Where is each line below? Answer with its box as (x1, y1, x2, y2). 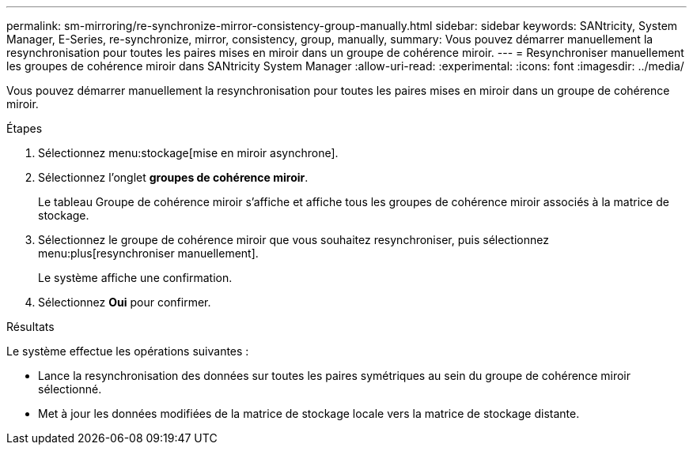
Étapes (6, 122, 43, 135)
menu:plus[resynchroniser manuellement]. (38, 246, 259, 260)
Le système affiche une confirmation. (38, 271, 233, 284)
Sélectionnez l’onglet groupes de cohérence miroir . (38, 171, 309, 184)
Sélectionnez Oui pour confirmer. (38, 295, 211, 309)
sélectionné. (38, 382, 102, 396)
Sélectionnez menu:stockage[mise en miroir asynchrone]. (38, 146, 339, 160)
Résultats (6, 320, 55, 333)
